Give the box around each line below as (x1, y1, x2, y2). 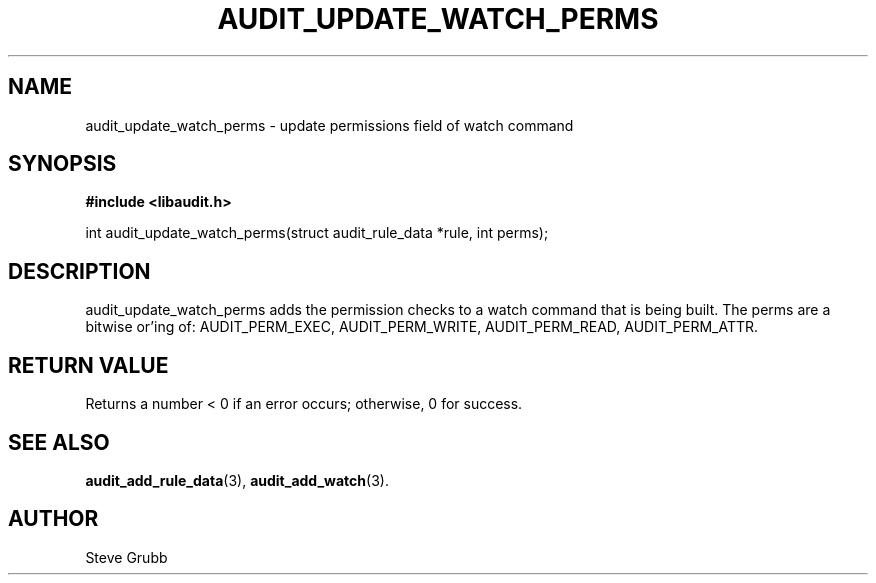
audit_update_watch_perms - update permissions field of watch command (85, 116, 574, 134)
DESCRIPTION (8, 258, 151, 284)
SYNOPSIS (8, 151, 117, 177)
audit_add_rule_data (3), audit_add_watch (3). (85, 471, 389, 489)
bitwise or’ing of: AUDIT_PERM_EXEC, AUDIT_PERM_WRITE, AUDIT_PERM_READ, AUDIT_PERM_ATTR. (85, 318, 759, 336)
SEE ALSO (8, 429, 110, 455)
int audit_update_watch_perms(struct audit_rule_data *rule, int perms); (85, 224, 549, 242)
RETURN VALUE (8, 352, 169, 378)
